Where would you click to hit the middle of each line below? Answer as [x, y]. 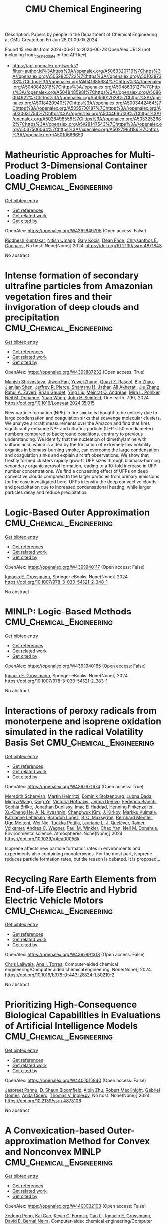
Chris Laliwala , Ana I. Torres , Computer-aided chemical [62, 964]
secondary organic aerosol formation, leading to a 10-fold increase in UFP [81, 466]
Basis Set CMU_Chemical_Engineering [80, 743]
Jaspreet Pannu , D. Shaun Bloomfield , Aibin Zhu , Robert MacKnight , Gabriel [83, 1090]
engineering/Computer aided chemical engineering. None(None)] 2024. [79, 969]
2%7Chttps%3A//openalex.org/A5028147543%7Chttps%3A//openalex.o [87, 124]
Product [22, 165]
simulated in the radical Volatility [74, 732]
